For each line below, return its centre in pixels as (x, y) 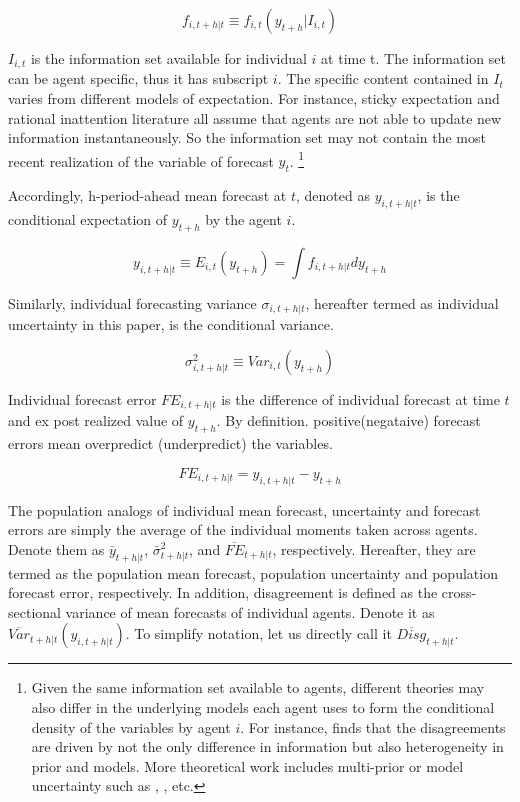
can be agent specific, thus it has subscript (138, 78)
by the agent (243, 219)
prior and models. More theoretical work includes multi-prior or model (247, 765)
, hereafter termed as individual (402, 302)
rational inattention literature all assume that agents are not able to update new (255, 117)
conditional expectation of (88, 219)
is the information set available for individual (168, 58)
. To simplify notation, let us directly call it (258, 633)
